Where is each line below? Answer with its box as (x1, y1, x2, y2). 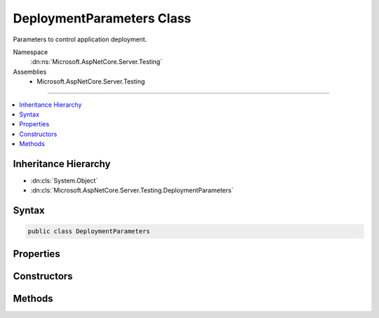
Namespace (13, 48, 48, 56)
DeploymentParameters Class (13, 11, 192, 26)
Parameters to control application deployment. (13, 35, 147, 44)
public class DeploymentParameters (27, 227, 150, 235)
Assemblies (13, 67, 47, 76)
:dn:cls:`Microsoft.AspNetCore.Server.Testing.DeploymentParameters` (30, 186, 234, 194)
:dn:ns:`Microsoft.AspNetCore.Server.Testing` (30, 58, 163, 66)
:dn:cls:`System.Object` (30, 176, 98, 185)
